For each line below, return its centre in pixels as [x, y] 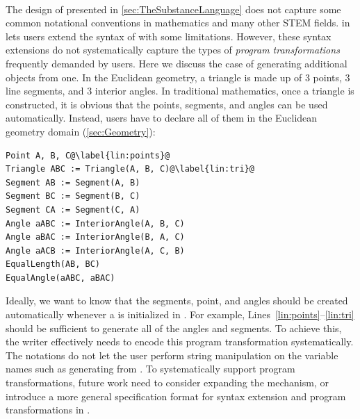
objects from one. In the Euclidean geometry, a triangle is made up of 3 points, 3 [178, 77]
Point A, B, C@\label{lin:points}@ [88, 155]
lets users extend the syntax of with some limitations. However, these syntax [169, 36]
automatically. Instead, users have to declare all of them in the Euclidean [162, 118]
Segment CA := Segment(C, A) [73, 209]
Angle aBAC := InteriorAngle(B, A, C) [95, 237]
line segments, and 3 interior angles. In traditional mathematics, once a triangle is [180, 91]
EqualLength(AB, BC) [53, 264]
